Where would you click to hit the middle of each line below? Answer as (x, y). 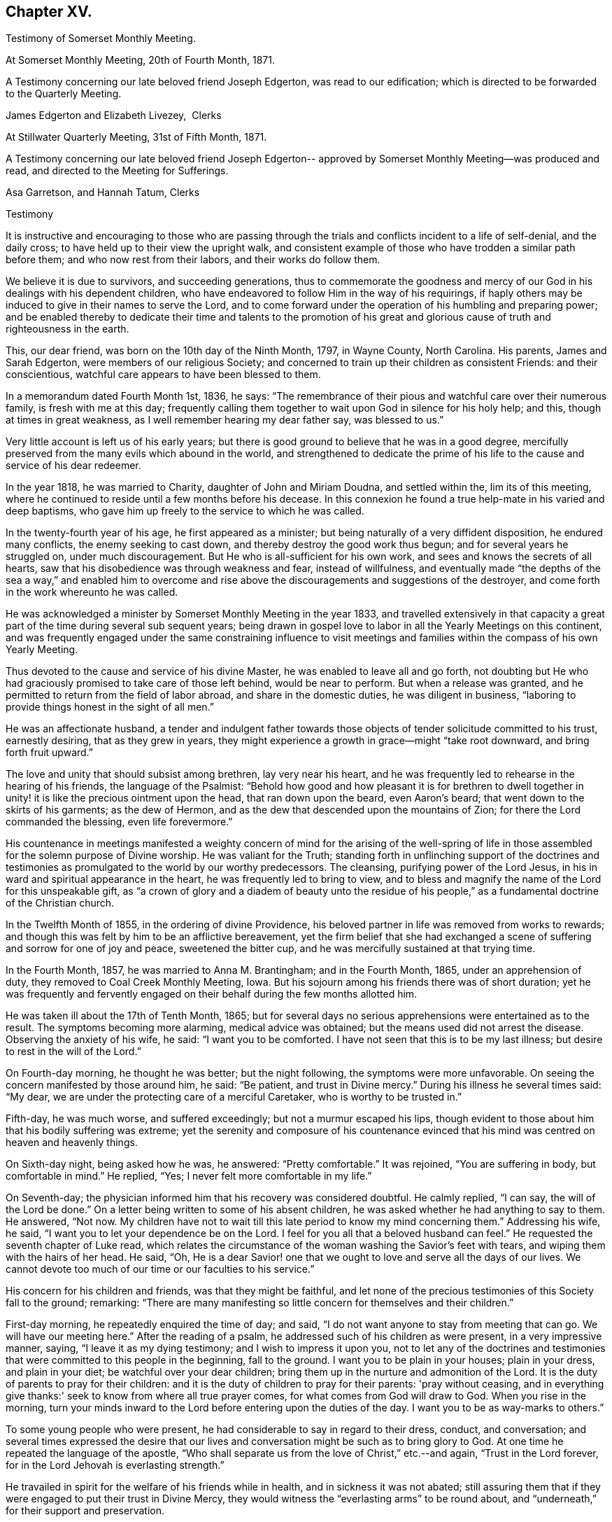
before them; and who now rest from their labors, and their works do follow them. (193, 260)
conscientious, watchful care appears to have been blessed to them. (163, 375)
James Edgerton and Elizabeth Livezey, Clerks (114, 116)
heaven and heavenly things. (72, 1143)
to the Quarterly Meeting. (64, 94)
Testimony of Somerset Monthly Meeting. (101, 39)
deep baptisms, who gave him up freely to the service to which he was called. (185, 511)
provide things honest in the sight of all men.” (110, 707)
